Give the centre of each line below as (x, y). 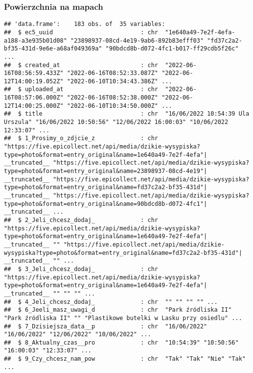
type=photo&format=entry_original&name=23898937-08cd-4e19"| (106, 171)
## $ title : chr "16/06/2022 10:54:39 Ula (127, 114)
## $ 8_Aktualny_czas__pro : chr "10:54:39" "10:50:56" (121, 342)
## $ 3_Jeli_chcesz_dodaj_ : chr (81, 269)
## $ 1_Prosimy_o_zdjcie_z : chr (81, 138)
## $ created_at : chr (81, 65)
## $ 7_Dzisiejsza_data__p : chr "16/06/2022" (106, 326)
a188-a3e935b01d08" (35, 40)
